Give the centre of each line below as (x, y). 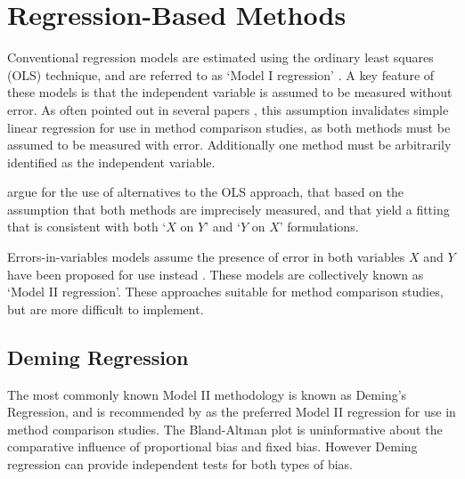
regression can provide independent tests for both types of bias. (180, 464)
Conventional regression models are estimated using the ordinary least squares (220, 57)
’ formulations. (319, 227)
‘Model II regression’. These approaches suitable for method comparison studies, (225, 292)
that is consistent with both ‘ (87, 227)
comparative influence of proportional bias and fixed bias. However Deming (212, 447)
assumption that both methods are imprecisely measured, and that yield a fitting (228, 209)
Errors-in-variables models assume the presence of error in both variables (206, 257)
